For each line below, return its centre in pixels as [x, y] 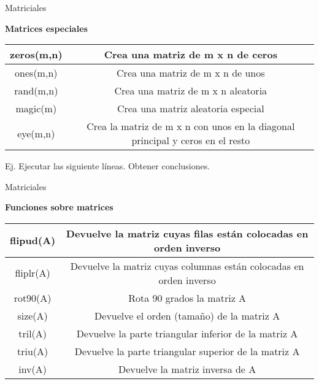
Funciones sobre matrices [59, 207]
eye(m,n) [36, 133]
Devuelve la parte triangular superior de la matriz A [187, 351]
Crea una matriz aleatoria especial [190, 109]
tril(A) [33, 333]
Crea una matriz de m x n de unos [191, 73]
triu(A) [33, 351]
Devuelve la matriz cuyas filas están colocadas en [187, 233]
